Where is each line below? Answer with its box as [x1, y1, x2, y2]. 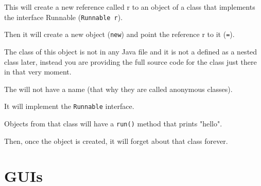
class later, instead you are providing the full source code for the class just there [4, 56, 257, 67]
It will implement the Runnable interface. [4, 101, 134, 111]
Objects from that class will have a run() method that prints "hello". [4, 118, 222, 128]
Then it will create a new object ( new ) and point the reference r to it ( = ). [4, 29, 235, 40]
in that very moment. [4, 66, 72, 77]
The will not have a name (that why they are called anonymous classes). [4, 83, 233, 94]
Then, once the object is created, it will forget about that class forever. [4, 135, 228, 146]
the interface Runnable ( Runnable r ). [4, 11, 123, 22]
